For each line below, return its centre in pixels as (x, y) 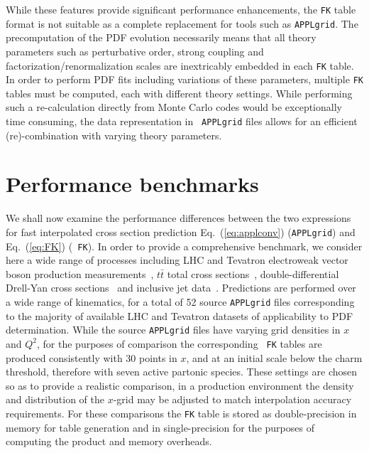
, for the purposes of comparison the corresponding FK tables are (180, 343)
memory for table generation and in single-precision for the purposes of (160, 427)
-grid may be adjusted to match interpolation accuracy (232, 399)
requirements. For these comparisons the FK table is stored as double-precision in (181, 413)
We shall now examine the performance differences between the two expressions (178, 218)
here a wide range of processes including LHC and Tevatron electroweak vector (177, 260)
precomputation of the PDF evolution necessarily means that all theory (161, 37)
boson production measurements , (80, 273)
